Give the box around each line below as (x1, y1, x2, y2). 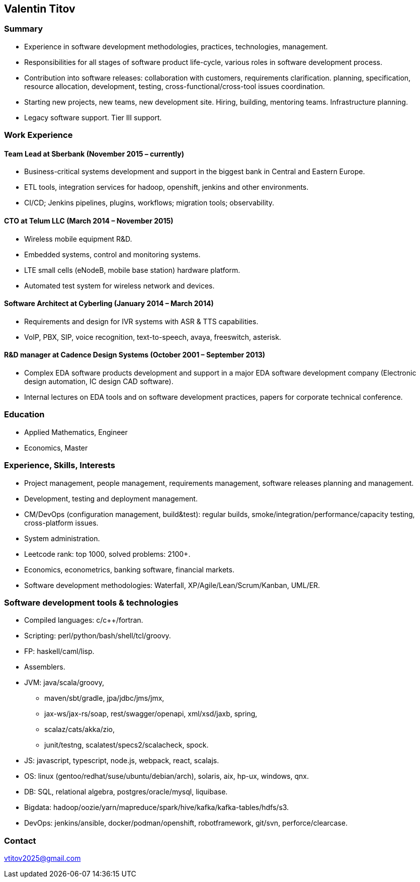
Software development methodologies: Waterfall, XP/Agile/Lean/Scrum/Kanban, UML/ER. (24, 580, 320, 590)
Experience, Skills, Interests (4, 460, 115, 471)
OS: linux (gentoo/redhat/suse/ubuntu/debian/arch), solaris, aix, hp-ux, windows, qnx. (24, 772, 309, 781)
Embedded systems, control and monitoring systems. (24, 250, 201, 259)
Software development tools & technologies (4, 597, 179, 608)
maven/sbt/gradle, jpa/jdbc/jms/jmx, (44, 694, 164, 703)
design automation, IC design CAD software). (24, 377, 174, 386)
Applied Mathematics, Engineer (24, 427, 128, 436)
